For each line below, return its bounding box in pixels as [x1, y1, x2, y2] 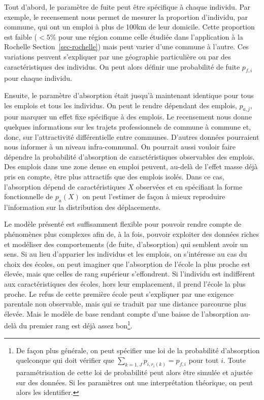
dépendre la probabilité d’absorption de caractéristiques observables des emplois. [4, 151, 255, 162]
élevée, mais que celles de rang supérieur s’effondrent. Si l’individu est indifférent [4, 268, 255, 279]
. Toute [223, 355, 246, 365]
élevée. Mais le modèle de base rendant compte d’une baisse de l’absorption [4, 308, 239, 319]
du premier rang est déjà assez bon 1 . [19, 319, 133, 331]
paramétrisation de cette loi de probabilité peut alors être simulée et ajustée [16, 367, 253, 378]
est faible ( [4, 31, 38, 42]
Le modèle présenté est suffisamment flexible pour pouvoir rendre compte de [4, 219, 242, 229]
